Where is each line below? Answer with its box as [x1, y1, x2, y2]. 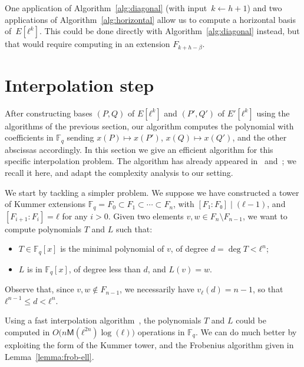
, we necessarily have [120, 283, 194, 295]
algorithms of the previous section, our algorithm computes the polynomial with [5, 119, 294, 132]
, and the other [232, 131, 287, 144]
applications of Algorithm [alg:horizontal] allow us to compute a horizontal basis [5, 13, 296, 25]
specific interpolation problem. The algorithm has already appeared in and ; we [5, 155, 297, 167]
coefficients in [5, 131, 54, 144]
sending [67, 131, 94, 144]
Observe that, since [5, 283, 74, 295]
